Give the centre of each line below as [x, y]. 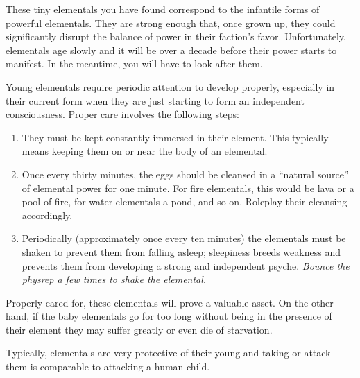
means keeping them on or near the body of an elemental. [145, 151]
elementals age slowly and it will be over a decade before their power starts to [171, 50]
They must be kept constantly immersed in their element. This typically [175, 137]
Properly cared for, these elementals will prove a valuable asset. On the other [170, 302]
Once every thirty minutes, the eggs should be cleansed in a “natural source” [185, 174]
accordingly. [47, 215]
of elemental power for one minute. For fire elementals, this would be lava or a [188, 188]
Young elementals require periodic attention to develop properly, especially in [170, 86]
